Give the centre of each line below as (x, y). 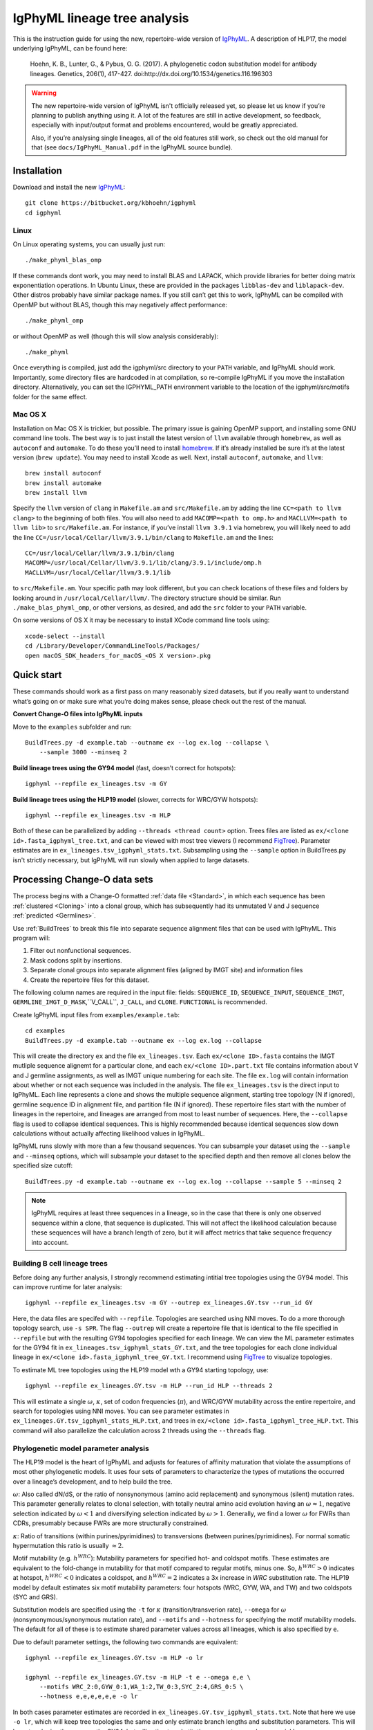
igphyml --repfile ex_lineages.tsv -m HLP (98, 815)
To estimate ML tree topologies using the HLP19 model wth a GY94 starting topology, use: (141, 1369)
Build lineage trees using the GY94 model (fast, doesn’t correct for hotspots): (124, 767)
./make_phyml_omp (54, 321)
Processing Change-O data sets (83, 880)
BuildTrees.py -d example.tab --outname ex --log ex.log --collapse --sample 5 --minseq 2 (183, 1181)
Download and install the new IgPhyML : (69, 187)
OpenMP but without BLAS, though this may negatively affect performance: (120, 304)
